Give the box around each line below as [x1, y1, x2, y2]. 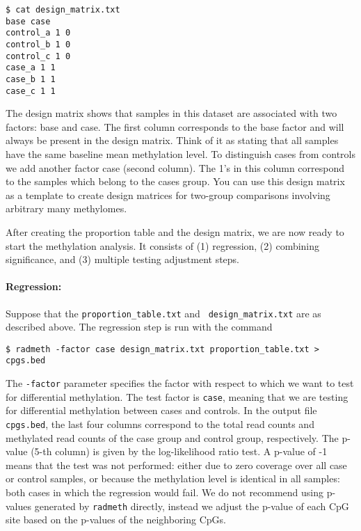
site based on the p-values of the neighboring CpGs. [6, 512, 227, 527]
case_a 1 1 [6, 63, 56, 73]
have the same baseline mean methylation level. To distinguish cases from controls [6, 147, 356, 161]
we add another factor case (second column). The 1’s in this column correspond [6, 160, 345, 175]
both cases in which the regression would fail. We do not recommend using [6, 485, 324, 500]
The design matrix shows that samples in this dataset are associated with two [6, 106, 337, 120]
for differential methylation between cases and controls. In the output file [6, 403, 317, 418]
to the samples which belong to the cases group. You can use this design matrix [6, 174, 345, 189]
